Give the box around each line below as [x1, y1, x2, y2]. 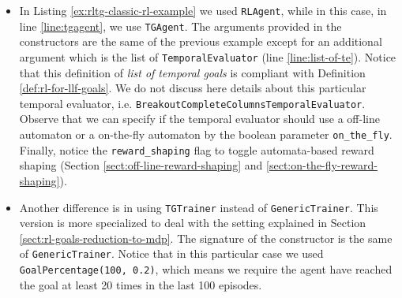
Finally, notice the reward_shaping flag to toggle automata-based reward [19, 141, 374, 158]
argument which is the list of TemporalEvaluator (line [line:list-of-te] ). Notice [19, 48, 396, 65]
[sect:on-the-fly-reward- [266, 157, 378, 173]
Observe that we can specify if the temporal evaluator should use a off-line [19, 110, 380, 127]
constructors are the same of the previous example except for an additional [19, 33, 382, 50]
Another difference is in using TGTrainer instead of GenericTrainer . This [19, 199, 378, 215]
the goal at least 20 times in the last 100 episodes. [19, 276, 262, 292]
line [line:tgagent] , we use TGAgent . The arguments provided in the [19, 17, 342, 34]
